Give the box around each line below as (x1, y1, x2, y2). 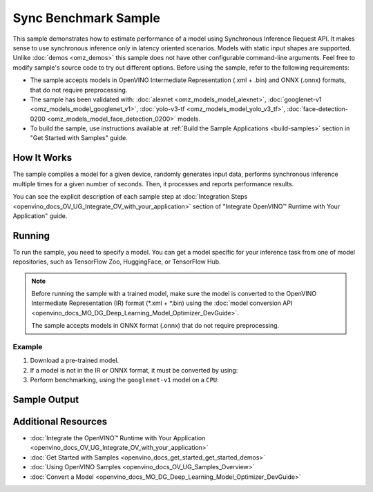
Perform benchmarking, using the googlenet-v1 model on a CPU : (30, 376, 219, 384)
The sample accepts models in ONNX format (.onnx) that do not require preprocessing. (31, 322, 280, 330)
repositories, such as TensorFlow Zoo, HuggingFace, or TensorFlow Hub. (12, 257, 221, 266)
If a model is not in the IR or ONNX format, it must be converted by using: (30, 366, 238, 374)
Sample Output (12, 393, 79, 405)
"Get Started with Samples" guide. (30, 134, 128, 142)
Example (12, 342, 43, 351)
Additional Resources (12, 415, 107, 427)
